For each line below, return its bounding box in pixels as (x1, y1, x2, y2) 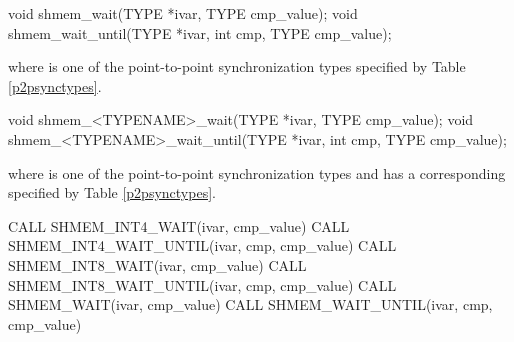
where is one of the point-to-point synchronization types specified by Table (8, 56, 466, 77)
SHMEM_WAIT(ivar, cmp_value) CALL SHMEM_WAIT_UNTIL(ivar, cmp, (8, 294, 493, 315)
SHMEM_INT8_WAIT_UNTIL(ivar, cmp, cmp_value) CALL (8, 274, 397, 295)
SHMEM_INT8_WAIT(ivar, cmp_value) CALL (8, 254, 307, 275)
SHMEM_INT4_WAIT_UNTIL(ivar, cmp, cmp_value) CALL (8, 235, 397, 256)
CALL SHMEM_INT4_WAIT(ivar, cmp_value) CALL (8, 215, 350, 236)
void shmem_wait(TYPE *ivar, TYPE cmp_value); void (8, 3, 358, 23)
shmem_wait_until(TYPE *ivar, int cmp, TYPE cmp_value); (8, 22, 392, 43)
